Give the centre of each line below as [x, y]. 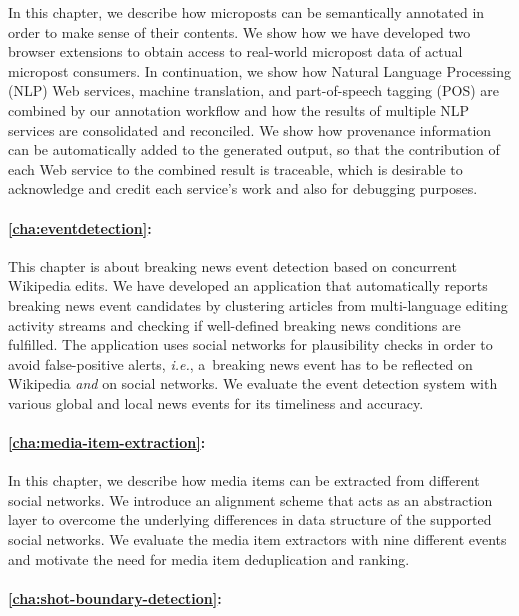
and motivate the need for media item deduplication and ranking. [209, 558]
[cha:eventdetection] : [80, 227]
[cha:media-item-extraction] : [107, 442]
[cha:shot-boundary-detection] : [115, 597]
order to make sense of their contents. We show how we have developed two [239, 31]
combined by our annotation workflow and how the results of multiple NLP [239, 109]
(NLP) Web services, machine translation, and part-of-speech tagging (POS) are [254, 90]
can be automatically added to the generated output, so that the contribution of [254, 149]
